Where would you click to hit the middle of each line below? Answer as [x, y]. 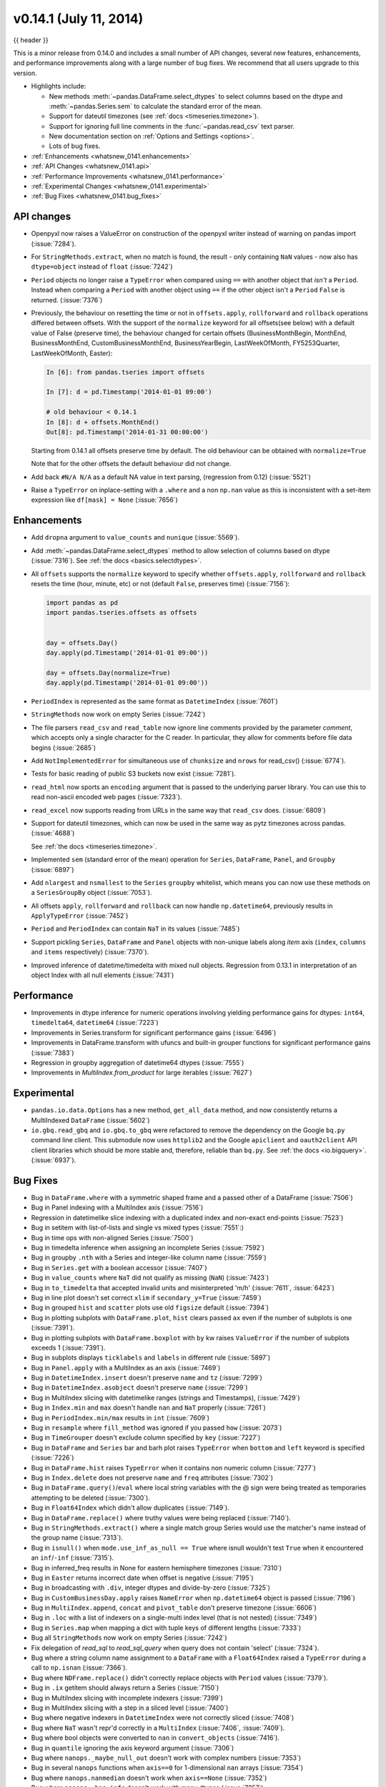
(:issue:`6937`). [54, 1160]
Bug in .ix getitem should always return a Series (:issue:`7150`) [125, 1688]
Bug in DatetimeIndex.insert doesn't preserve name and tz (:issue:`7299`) [147, 1378]
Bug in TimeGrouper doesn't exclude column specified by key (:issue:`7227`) [146, 1437]
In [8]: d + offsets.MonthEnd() [103, 422]
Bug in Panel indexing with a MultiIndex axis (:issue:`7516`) [117, 1207]
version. [25, 73]
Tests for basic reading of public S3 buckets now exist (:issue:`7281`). [133, 774]
